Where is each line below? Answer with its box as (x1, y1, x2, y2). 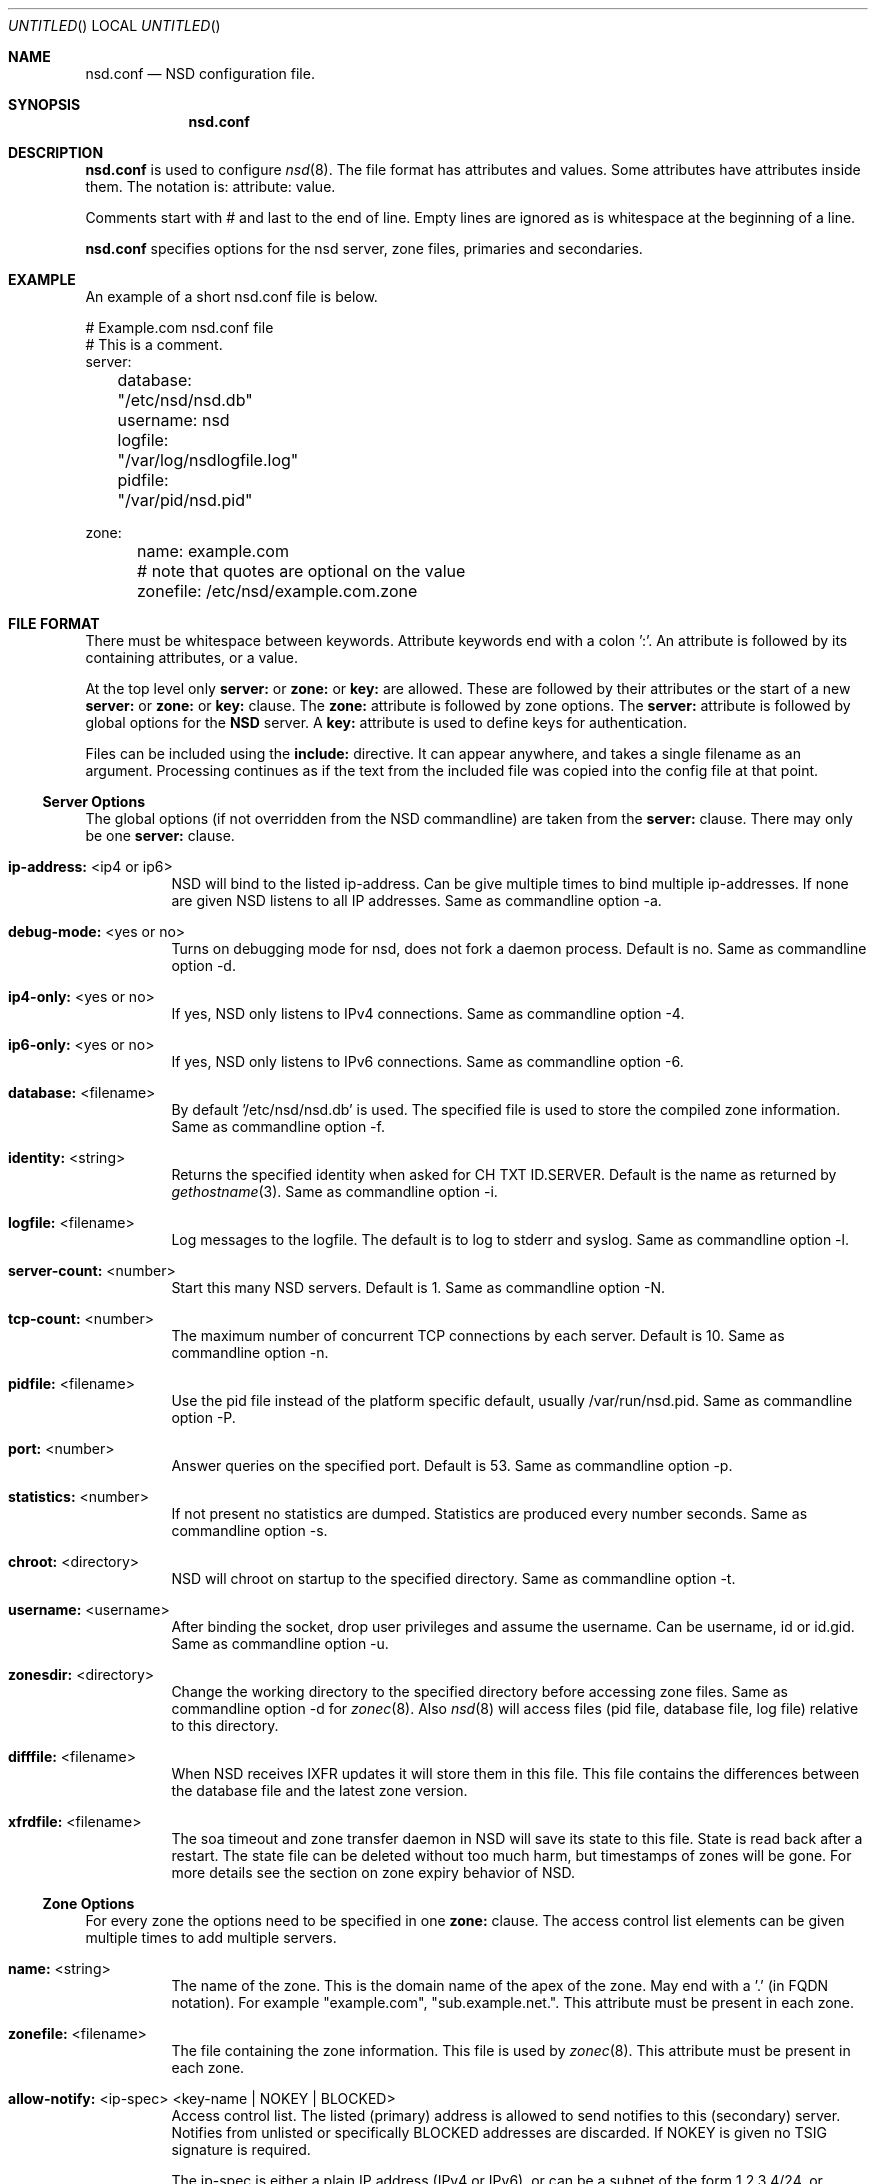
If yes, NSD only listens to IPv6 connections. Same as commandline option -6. (171, 1053, 684, 1070)
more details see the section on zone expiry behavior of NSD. (171, 1864, 576, 1881)
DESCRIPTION (8, 144, 104, 161)
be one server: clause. (85, 827, 235, 844)
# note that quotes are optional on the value (137, 561, 466, 581)
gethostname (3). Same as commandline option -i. (171, 1183, 498, 1200)
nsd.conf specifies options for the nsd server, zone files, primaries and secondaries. (85, 240, 643, 257)
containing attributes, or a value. (85, 649, 298, 666)
